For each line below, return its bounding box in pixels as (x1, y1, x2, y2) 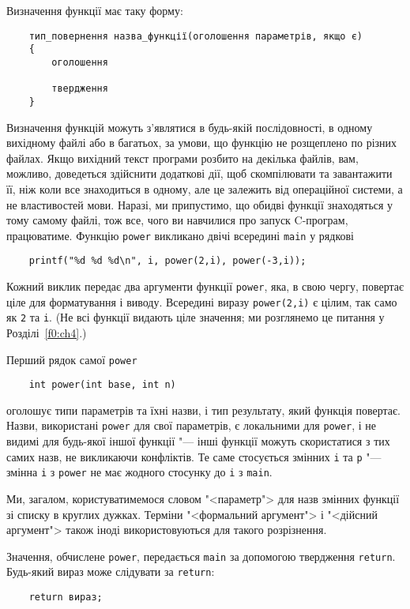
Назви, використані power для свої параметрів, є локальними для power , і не (6, 417, 377, 434)
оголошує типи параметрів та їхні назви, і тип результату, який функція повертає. (6, 401, 401, 418)
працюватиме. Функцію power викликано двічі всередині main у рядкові (6, 227, 354, 243)
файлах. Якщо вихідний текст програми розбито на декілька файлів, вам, (6, 149, 359, 166)
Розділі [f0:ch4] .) (6, 324, 87, 340)
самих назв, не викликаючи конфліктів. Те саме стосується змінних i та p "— (6, 448, 382, 464)
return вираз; (28, 592, 103, 603)
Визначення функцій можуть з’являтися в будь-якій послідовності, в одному (6, 118, 373, 135)
